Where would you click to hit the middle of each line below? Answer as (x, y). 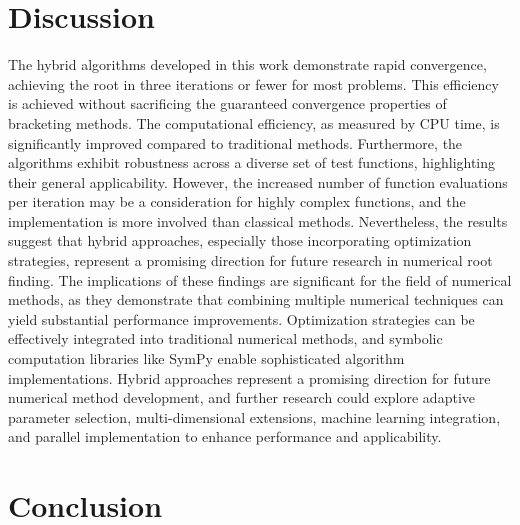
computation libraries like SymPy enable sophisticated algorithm (206, 358)
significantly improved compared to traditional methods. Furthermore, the (235, 142)
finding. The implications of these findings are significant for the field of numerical (260, 279)
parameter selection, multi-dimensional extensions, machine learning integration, (254, 416)
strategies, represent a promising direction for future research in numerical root (250, 260)
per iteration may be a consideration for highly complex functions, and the (237, 201)
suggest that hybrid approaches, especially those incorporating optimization (240, 240)
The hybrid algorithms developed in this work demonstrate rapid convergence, (247, 64)
